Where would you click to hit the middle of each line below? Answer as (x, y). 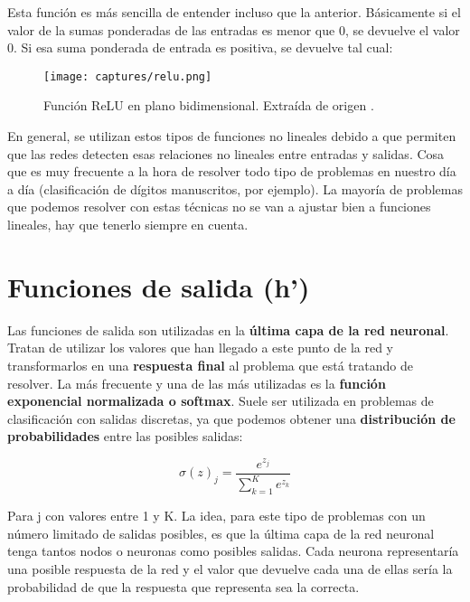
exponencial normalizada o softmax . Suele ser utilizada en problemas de (221, 401)
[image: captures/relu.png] (128, 76)
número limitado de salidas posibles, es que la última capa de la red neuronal (221, 533)
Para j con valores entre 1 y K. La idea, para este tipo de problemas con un (216, 516)
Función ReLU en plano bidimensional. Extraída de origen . (209, 105)
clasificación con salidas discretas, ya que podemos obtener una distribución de (231, 418)
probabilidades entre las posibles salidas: (125, 436)
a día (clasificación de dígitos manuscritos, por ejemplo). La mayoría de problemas (235, 188)
